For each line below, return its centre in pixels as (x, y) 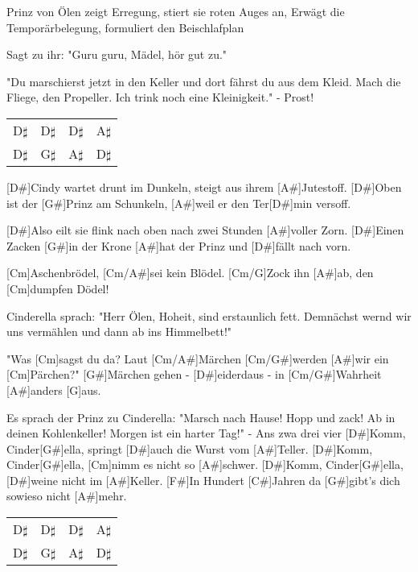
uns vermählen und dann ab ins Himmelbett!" (119, 332)
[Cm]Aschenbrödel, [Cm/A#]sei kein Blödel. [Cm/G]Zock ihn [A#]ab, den (190, 273)
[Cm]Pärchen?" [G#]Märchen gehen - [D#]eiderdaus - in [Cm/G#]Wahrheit (194, 374)
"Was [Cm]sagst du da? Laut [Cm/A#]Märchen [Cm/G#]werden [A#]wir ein (198, 358)
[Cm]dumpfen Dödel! (58, 288)
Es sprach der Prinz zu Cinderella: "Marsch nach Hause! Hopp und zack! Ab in (201, 417)
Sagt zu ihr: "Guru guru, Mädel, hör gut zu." (117, 54)
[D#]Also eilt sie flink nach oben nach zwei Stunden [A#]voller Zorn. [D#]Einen (205, 230)
